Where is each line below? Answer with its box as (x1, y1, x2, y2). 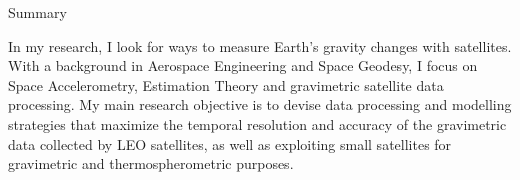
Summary (8, 2, 67, 22)
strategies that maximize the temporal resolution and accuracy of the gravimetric (8, 113, 507, 134)
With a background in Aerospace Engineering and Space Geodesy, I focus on (8, 55, 478, 76)
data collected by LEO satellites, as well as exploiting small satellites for (8, 133, 452, 154)
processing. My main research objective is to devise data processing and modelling (8, 94, 512, 115)
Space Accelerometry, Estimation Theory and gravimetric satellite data (8, 74, 444, 95)
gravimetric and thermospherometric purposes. (8, 153, 294, 174)
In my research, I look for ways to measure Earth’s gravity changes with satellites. (8, 35, 512, 56)
